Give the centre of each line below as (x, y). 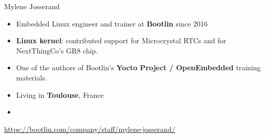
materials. (31, 77)
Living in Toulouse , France (60, 94)
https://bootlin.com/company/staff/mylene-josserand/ (90, 129)
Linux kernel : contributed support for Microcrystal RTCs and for (121, 40)
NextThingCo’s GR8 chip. (57, 50)
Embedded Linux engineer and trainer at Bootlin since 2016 (112, 23)
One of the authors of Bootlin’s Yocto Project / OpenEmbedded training (138, 67)
